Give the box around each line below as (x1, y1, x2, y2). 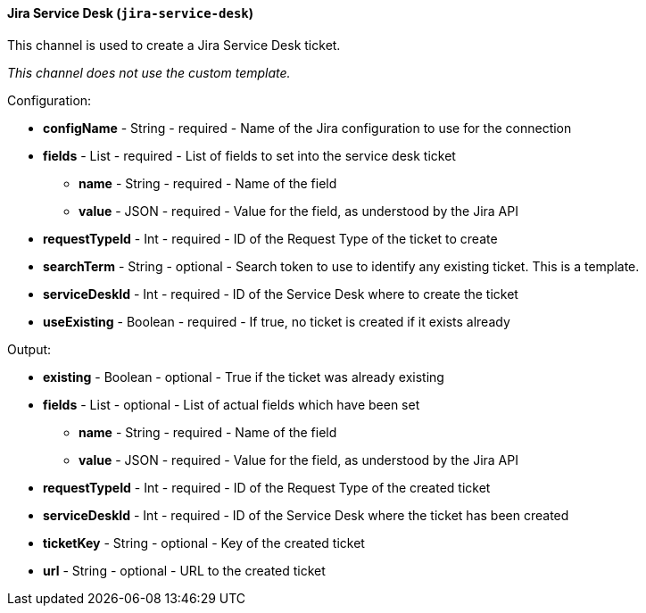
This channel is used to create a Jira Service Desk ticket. (7, 37, 341, 53)
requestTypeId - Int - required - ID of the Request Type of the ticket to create (43, 230, 498, 246)
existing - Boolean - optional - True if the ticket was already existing (43, 369, 444, 385)
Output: (7, 341, 52, 357)
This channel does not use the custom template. (7, 64, 291, 80)
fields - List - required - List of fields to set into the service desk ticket (43, 147, 456, 163)
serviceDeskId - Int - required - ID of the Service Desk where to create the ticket (43, 286, 518, 302)
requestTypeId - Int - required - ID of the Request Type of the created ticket (43, 479, 491, 495)
